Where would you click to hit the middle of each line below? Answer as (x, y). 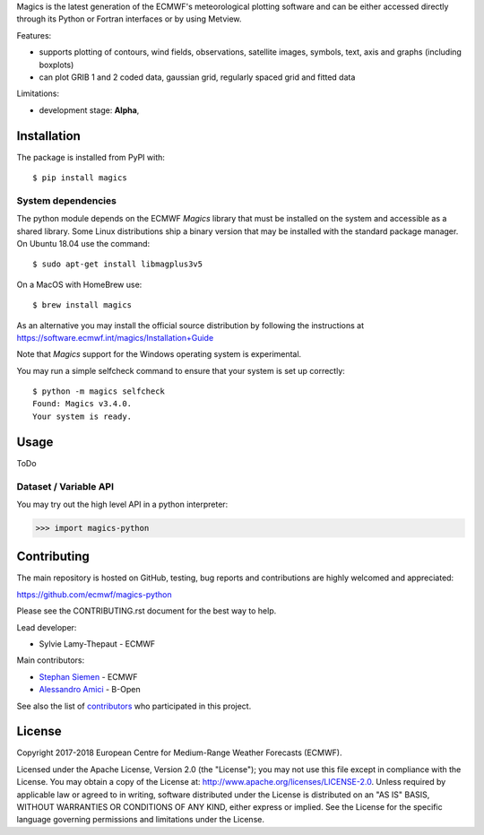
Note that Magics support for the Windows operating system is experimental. (159, 354)
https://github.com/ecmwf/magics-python (94, 594)
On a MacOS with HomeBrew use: (79, 284)
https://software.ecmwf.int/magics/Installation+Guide (115, 337)
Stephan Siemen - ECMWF (88, 676)
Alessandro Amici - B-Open (90, 690)
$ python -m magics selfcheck (99, 391)
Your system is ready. (82, 416)
